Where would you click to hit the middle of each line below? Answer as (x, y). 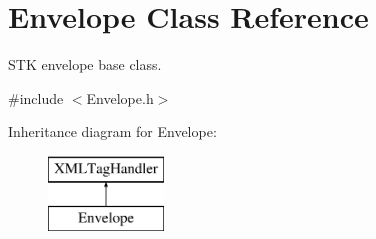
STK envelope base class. (85, 64)
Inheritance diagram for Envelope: (112, 131)
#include (36, 97)
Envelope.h (120, 97)
